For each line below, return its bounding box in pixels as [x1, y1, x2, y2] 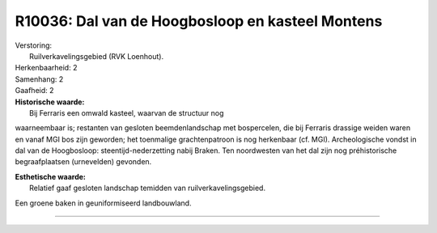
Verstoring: [15, 40, 53, 50]
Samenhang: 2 [15, 74, 64, 84]
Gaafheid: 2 [15, 86, 54, 95]
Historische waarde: [15, 97, 85, 107]
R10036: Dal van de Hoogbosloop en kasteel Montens [15, 12, 383, 30]
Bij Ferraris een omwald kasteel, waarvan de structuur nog [29, 108, 224, 117]
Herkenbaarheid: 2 [15, 63, 78, 73]
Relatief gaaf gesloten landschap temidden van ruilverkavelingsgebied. [29, 183, 266, 193]
